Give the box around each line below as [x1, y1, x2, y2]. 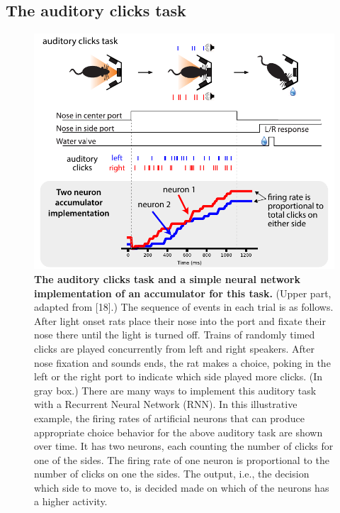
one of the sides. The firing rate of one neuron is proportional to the [34, 452, 329, 467]
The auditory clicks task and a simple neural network [34, 271, 300, 286]
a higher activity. [34, 494, 108, 509]
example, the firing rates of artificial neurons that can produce [34, 410, 305, 425]
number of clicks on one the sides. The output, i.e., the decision [34, 466, 310, 481]
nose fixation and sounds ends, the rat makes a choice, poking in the [34, 355, 331, 370]
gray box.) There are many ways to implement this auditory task [34, 382, 317, 397]
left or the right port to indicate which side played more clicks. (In [34, 369, 323, 384]
